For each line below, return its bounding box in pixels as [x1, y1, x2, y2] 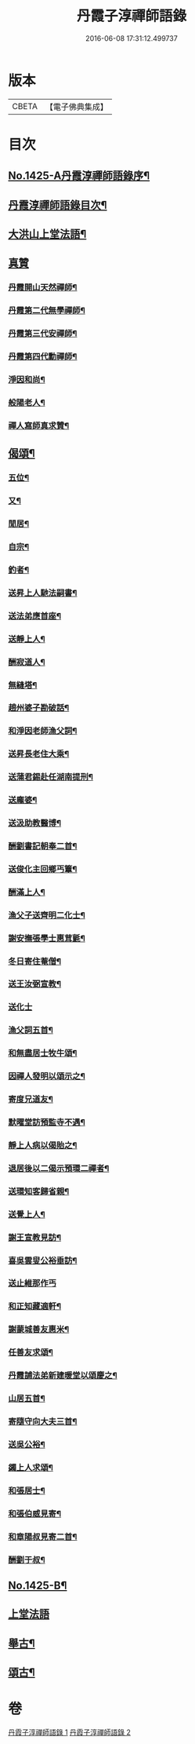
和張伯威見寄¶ [8, 1508, 61, 1519]
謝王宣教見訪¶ [8, 1231, 61, 1242]
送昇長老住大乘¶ [8, 749, 70, 760]
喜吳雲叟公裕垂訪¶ [8, 1255, 78, 1266]
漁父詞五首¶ [8, 1025, 53, 1036]
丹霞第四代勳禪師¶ [8, 351, 78, 362]
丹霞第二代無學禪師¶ [8, 305, 86, 316]
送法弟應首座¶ [8, 610, 61, 621]
